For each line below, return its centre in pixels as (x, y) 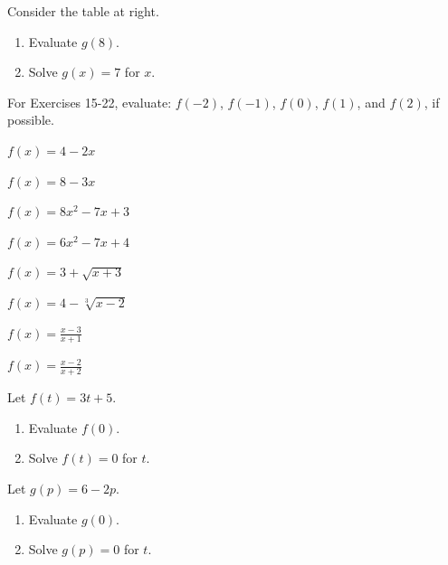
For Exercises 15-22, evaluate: (90, 102)
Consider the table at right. (83, 11)
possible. (31, 120)
